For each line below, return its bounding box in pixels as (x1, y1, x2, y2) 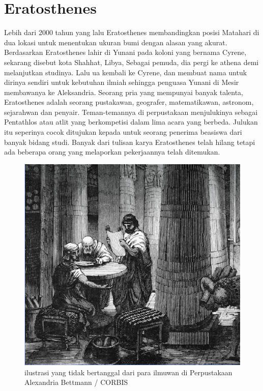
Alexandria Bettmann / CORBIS (24, 377, 128, 387)
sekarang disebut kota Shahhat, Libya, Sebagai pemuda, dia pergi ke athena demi (4, 56, 259, 67)
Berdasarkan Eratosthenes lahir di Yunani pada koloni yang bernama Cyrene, (4, 47, 247, 57)
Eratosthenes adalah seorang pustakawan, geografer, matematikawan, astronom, (4, 97, 254, 107)
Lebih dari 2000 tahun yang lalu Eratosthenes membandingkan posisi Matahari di (4, 27, 259, 38)
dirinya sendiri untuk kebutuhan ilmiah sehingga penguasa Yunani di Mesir (4, 77, 239, 87)
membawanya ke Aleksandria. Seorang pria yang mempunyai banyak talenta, (4, 86, 243, 97)
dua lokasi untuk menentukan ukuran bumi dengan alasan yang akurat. (4, 37, 227, 47)
